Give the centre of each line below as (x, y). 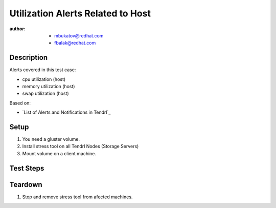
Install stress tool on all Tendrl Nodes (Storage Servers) (80, 147)
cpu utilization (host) (44, 79)
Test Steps (27, 168)
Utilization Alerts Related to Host (80, 13)
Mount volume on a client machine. (59, 153)
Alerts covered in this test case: (43, 70)
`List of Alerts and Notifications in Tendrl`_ (66, 112)
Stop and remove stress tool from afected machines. (77, 197)
